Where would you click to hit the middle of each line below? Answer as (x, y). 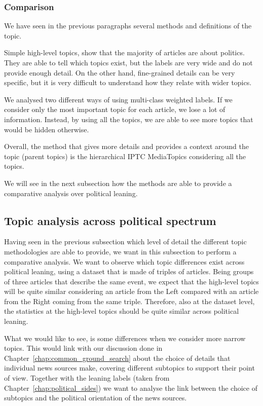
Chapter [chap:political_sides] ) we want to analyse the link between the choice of (131, 387)
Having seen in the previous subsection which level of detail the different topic (125, 242)
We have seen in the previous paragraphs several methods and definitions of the (128, 26)
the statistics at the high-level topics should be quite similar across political (122, 311)
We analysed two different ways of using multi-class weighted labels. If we (118, 99)
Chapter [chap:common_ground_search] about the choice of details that (117, 358)
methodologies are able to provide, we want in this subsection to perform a (120, 251)
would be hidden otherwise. (47, 129)
